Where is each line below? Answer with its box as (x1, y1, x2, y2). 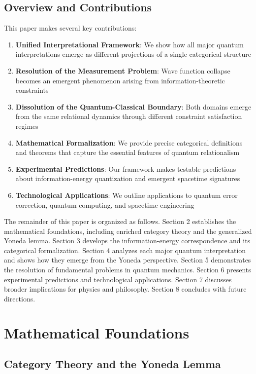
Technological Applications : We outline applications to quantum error (15, 189, 238, 200)
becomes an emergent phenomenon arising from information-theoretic (15, 75, 225, 85)
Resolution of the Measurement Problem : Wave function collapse (15, 65, 230, 75)
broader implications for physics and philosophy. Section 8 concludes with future (4, 284, 247, 294)
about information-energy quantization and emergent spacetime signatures (15, 173, 240, 184)
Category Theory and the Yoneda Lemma (4, 356, 221, 372)
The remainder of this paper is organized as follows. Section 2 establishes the (4, 216, 236, 226)
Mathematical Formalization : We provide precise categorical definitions (15, 137, 243, 148)
